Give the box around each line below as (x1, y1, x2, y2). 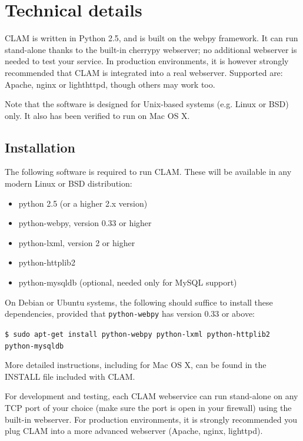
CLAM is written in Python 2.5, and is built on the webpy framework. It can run (5, 32, 298, 44)
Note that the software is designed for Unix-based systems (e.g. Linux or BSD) (5, 98, 289, 110)
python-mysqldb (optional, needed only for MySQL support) (18, 276, 237, 289)
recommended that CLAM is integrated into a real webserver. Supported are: (5, 66, 283, 78)
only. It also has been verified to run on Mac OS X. (5, 109, 190, 121)
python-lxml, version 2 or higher (18, 236, 135, 248)
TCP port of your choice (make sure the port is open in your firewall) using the (5, 401, 292, 413)
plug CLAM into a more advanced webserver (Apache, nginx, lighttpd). (5, 425, 263, 437)
